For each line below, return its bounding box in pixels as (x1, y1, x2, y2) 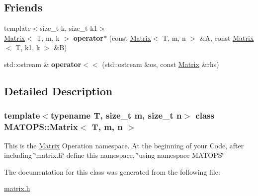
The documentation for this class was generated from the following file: (4, 166, 220, 177)
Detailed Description (4, 83, 113, 98)
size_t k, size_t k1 (40, 23, 97, 33)
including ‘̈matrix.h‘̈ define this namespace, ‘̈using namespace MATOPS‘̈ (4, 150, 224, 160)
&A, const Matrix (199, 32, 254, 43)
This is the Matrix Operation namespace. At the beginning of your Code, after (4, 140, 244, 150)
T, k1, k (15, 42, 40, 53)
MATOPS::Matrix (4, 121, 78, 133)
